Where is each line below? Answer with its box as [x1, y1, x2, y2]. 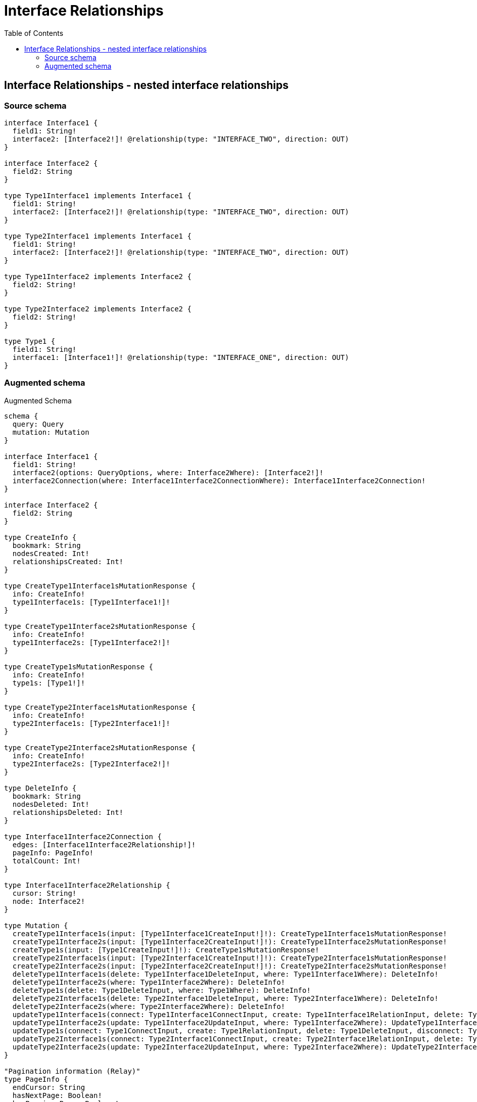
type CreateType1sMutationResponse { [4, 662, 154, 671]
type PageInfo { [4, 1075, 68, 1083]
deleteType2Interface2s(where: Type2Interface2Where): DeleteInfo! [12, 1002, 285, 1011]
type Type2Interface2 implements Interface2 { [4, 304, 192, 313]
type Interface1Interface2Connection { [4, 832, 162, 841]
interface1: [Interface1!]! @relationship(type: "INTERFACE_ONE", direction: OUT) [12, 353, 349, 361]
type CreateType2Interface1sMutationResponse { [4, 703, 196, 711]
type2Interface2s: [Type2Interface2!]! [12, 759, 170, 768]
